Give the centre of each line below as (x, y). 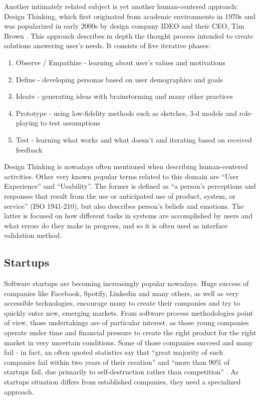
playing (27, 123)
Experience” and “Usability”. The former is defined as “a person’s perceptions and (130, 186)
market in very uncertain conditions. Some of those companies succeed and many (128, 342)
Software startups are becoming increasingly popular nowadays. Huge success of (126, 283)
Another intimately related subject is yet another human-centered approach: (121, 6)
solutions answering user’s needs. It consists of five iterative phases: (107, 45)
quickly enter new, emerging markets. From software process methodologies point (128, 312)
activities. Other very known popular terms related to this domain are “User (121, 176)
